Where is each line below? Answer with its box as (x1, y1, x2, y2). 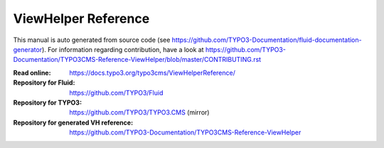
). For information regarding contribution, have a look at (41, 45, 204, 53)
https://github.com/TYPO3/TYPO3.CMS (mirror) (69, 108, 210, 117)
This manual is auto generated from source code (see (13, 36, 171, 44)
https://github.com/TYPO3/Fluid (69, 88, 164, 97)
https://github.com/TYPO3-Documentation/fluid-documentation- (171, 36, 362, 44)
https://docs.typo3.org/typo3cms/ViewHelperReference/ (69, 68, 236, 77)
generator (13, 45, 43, 53)
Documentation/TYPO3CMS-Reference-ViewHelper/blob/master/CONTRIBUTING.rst (13, 55, 262, 64)
